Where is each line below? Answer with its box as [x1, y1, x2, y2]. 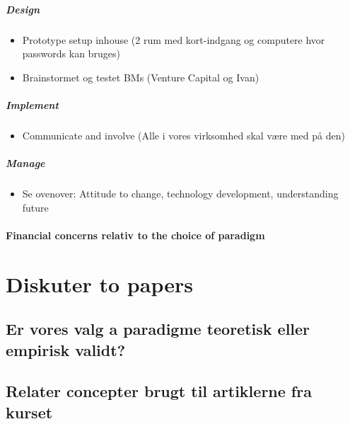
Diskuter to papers [6, 269, 193, 298]
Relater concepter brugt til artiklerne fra [6, 380, 312, 402]
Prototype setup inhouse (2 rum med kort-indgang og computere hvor [22, 32, 325, 47]
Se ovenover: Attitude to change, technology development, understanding [22, 186, 339, 201]
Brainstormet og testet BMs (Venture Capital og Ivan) [22, 69, 259, 84]
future [22, 200, 49, 214]
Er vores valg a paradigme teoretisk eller [6, 318, 310, 340]
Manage [6, 156, 45, 171]
